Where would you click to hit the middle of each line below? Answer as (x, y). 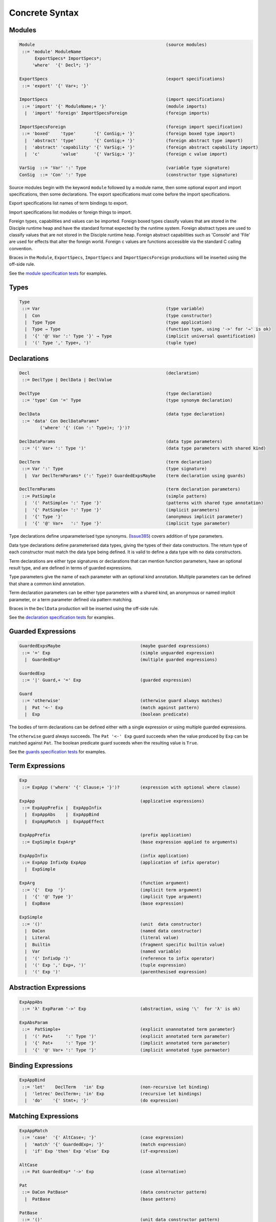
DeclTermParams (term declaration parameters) (130, 489)
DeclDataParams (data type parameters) (121, 441)
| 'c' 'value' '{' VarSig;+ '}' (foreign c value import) (126, 154)
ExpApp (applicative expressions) (112, 801)
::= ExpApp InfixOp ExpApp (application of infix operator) (121, 862)
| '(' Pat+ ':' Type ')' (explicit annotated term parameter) (127, 1036)
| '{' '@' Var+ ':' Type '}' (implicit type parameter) (127, 524)
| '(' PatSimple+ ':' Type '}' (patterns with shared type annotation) (144, 503)
